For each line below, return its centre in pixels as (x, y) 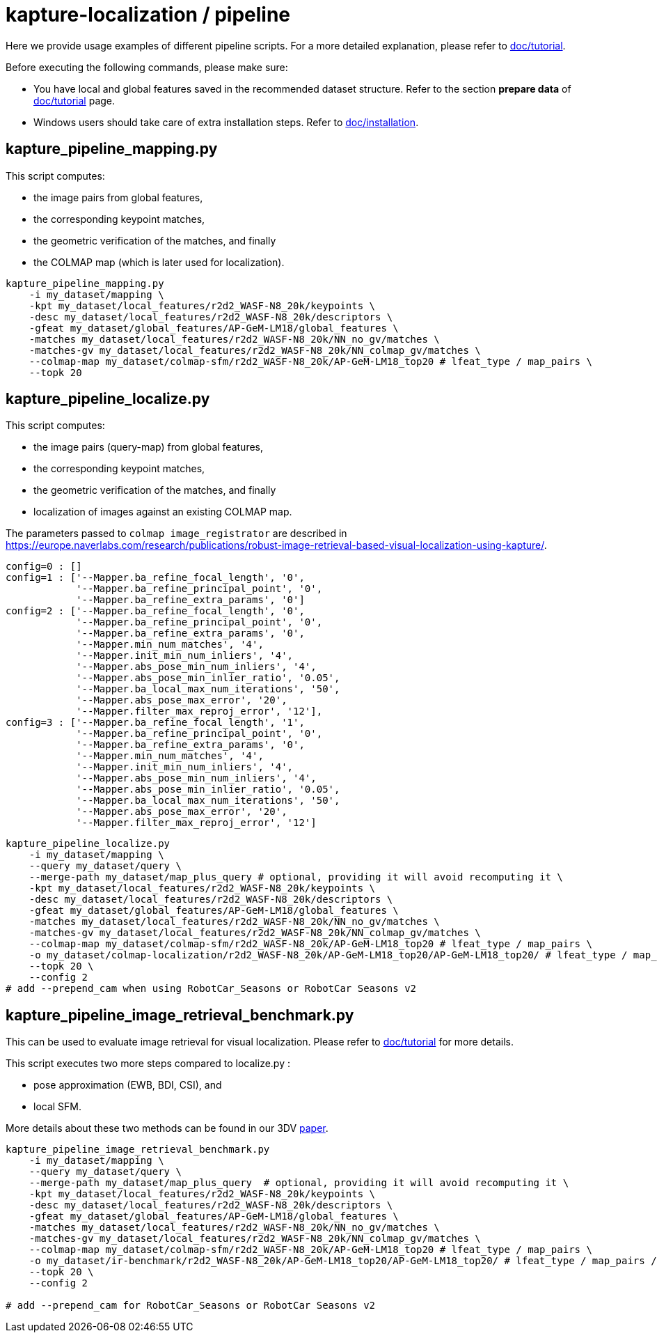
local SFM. (58, 1107)
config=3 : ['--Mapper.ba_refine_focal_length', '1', (155, 723)
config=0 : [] (44, 567)
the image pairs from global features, (118, 197)
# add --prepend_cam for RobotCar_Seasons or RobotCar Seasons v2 (191, 1306)
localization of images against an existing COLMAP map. (163, 512)
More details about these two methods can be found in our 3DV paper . (167, 1128)
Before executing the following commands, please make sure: (147, 67)
